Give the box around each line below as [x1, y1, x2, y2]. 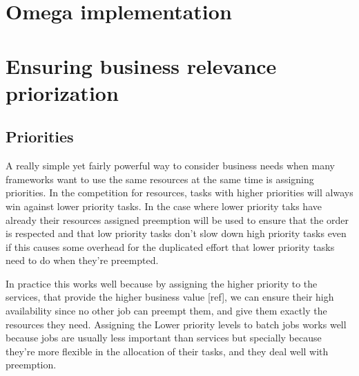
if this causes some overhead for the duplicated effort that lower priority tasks [6, 239, 335, 254]
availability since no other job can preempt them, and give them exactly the [6, 303, 327, 318]
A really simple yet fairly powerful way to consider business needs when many [6, 158, 335, 173]
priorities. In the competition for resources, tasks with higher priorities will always [6, 185, 353, 200]
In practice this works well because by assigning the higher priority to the [6, 276, 318, 290]
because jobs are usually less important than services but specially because [6, 330, 322, 345]
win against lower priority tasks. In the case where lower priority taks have [6, 198, 322, 213]
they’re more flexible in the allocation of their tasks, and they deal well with [6, 344, 329, 358]
